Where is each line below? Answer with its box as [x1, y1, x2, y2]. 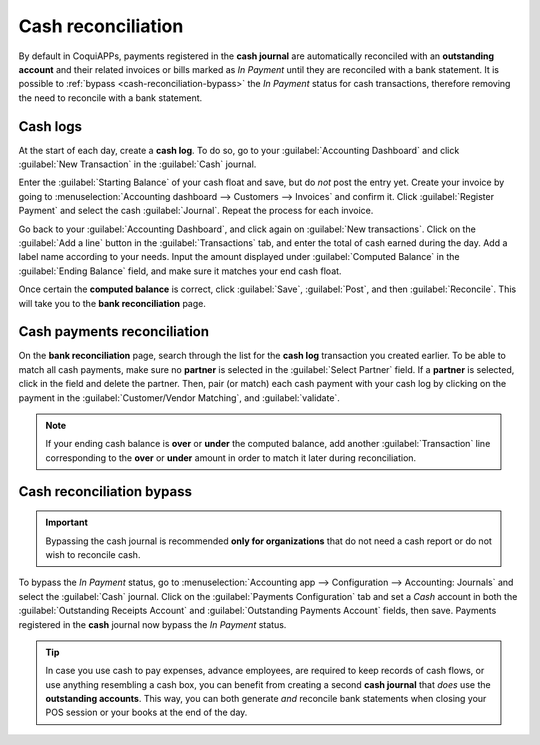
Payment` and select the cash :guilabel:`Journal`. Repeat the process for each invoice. [18, 205, 374, 217]
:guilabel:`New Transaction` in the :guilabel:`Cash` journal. [18, 158, 257, 170]
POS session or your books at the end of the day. [45, 706, 248, 719]
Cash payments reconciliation [18, 323, 210, 340]
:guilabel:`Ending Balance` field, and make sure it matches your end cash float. [18, 265, 342, 277]
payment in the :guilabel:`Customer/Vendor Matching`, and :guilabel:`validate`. [18, 391, 340, 404]
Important [45, 516, 89, 529]
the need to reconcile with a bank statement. [18, 91, 203, 104]
